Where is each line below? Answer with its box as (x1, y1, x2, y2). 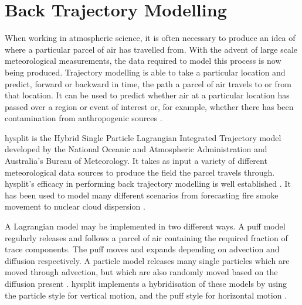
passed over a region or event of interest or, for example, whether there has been (5, 100, 294, 112)
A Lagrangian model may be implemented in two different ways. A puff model (5, 220, 286, 232)
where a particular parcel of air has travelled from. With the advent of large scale (5, 43, 298, 55)
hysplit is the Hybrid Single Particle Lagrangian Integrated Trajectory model (5, 131, 281, 143)
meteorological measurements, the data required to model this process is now (5, 54, 281, 67)
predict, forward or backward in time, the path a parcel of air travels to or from (5, 77, 291, 90)
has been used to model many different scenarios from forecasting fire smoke (5, 189, 279, 201)
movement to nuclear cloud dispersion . (5, 200, 145, 213)
